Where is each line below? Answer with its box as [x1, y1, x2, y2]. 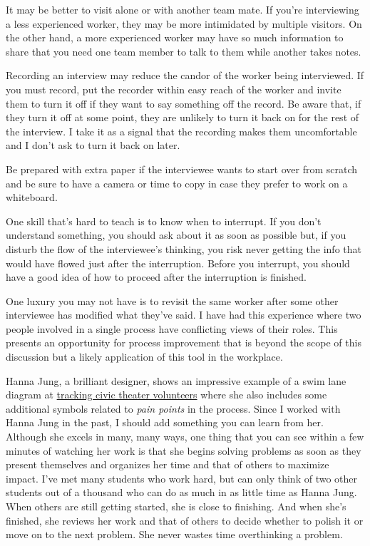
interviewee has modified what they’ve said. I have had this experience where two [6, 307, 361, 322]
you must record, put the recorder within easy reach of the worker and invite [6, 81, 341, 96]
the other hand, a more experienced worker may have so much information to [6, 30, 344, 45]
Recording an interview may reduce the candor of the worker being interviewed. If [6, 68, 364, 83]
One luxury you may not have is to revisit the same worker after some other [6, 293, 339, 308]
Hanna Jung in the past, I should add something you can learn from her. [6, 415, 324, 430]
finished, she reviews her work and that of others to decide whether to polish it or [6, 512, 364, 527]
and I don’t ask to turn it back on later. [6, 138, 180, 153]
